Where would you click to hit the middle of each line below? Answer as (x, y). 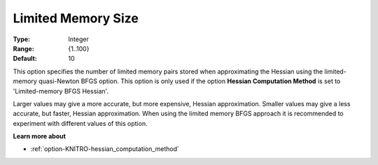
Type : (22, 39)
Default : (25, 59)
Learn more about (40, 136)
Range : (23, 48)
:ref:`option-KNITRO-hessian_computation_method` (105, 149)
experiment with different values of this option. (80, 123)
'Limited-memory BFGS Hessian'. (61, 91)
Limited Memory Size (76, 18)
